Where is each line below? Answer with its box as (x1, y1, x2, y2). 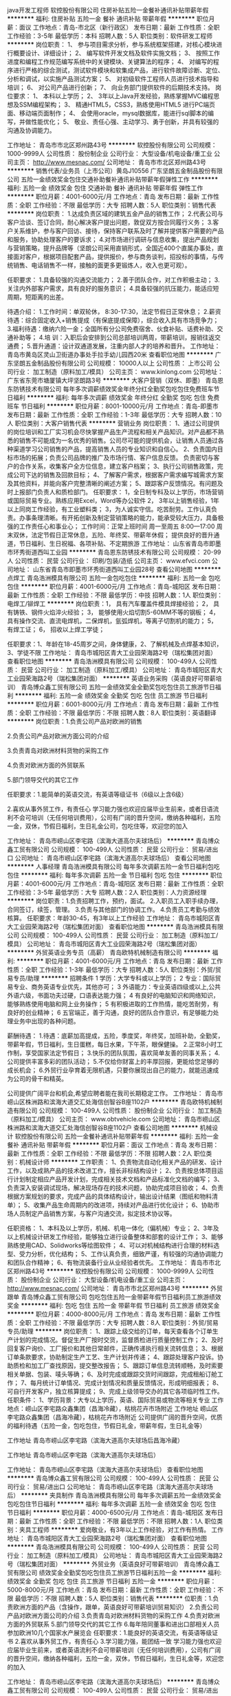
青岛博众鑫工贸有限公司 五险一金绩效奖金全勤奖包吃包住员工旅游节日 (20, 683, 215, 691)
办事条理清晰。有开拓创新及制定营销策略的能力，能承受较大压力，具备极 (19, 514, 224, 522)
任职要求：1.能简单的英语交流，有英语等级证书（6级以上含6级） (7, 790, 188, 799)
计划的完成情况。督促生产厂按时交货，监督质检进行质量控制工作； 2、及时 (12, 1336, 223, 1343)
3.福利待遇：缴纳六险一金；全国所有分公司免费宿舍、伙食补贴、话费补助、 (7, 325, 218, 333)
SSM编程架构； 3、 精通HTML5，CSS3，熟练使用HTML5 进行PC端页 (19, 100, 215, 109)
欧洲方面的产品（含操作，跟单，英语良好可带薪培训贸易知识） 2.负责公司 (12, 1603, 219, 1611)
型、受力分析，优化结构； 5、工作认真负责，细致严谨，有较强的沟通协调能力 (7, 1250, 223, 1258)
